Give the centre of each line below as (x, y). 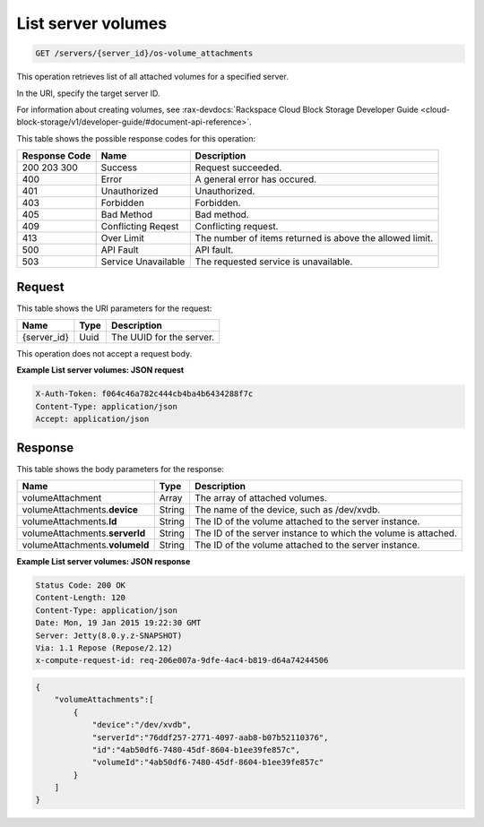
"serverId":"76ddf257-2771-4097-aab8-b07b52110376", (210, 737)
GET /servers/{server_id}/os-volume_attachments (144, 53)
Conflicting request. (237, 227)
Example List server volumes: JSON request (100, 370)
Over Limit (123, 238)
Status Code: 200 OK (80, 586)
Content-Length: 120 (80, 598)
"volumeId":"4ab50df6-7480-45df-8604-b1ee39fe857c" (208, 762)
